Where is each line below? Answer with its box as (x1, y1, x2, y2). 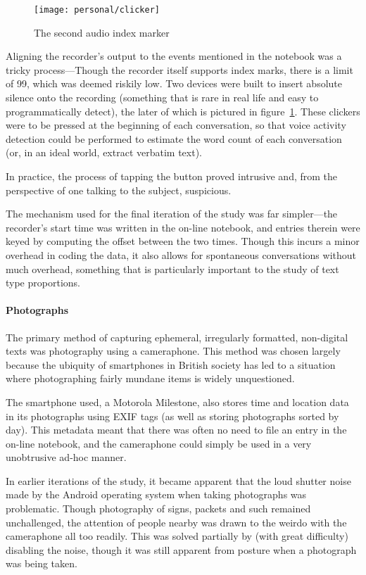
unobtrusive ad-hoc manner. (6, 450, 127, 465)
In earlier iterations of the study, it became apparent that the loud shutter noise (6, 473, 351, 488)
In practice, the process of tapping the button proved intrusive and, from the (6, 169, 338, 183)
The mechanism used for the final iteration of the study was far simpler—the (6, 206, 338, 221)
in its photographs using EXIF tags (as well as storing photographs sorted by (6, 408, 339, 423)
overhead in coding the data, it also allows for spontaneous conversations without (6, 247, 356, 262)
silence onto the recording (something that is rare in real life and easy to (6, 90, 319, 105)
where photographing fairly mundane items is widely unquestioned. (6, 371, 295, 386)
